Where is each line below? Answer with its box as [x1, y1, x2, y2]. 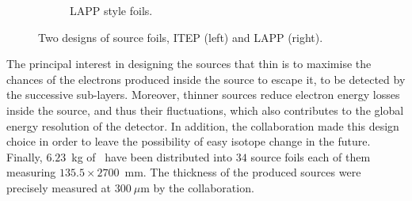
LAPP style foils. [70, 2, 153, 18]
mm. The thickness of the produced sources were [124, 164, 361, 180]
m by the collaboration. [140, 179, 254, 195]
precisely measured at [6, 179, 112, 195]
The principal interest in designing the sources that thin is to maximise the [6, 55, 372, 72]
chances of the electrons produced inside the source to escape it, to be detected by [6, 70, 406, 87]
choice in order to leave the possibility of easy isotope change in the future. [6, 133, 371, 150]
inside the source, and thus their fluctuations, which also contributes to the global [6, 101, 404, 118]
